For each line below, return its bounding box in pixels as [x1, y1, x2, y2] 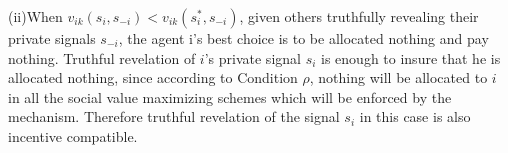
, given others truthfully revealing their [239, 6, 479, 26]
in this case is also [359, 106, 471, 127]
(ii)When [8, 6, 63, 26]
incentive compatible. [8, 125, 138, 146]
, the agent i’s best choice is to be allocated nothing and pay [118, 28, 489, 48]
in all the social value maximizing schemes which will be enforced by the [8, 86, 452, 107]
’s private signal [204, 47, 301, 68]
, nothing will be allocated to [309, 67, 488, 88]
